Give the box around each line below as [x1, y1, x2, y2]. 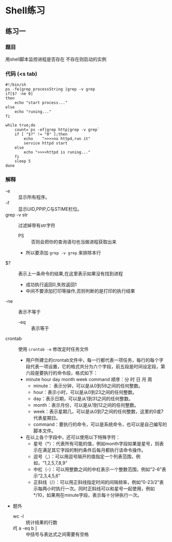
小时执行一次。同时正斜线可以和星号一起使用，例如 [47, 485, 155, 492]
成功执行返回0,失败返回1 [25, 281, 77, 288]
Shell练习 [5, 5, 45, 16]
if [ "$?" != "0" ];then [14, 132, 68, 137]
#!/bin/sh [5, 82, 27, 87]
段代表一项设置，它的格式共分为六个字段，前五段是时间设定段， [25, 364, 161, 370]
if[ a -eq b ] [12, 525, 37, 531]
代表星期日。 [33, 415, 61, 421]
